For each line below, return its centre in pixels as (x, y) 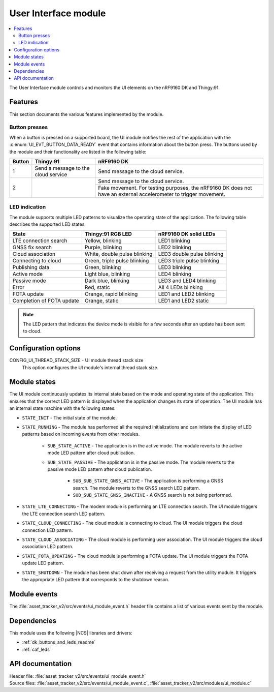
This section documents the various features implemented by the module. (87, 114)
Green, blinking (103, 267)
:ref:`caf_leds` (37, 649)
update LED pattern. (43, 563)
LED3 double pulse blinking (191, 254)
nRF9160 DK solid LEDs (187, 234)
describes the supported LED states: (48, 224)
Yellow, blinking (103, 240)
